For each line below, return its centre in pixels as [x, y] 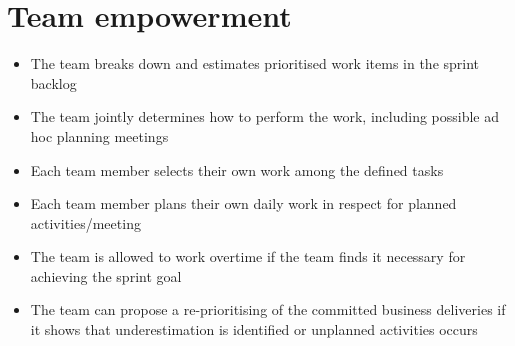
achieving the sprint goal [106, 275]
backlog [53, 82]
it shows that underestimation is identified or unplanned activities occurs [254, 329]
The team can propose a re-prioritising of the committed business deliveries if [268, 309]
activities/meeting [85, 222]
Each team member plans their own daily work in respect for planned [243, 203]
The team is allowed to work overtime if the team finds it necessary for [248, 256]
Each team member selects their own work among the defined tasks [237, 169]
